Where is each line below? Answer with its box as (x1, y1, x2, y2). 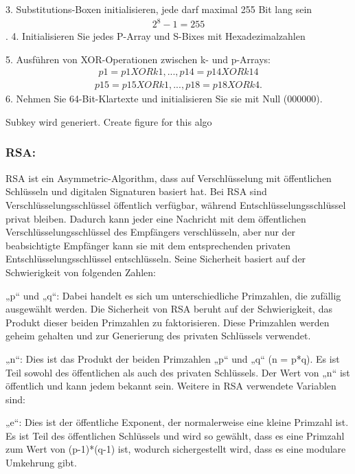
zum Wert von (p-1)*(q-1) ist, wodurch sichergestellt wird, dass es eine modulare (5, 442, 346, 456)
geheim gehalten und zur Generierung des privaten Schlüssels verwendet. (5, 328, 311, 343)
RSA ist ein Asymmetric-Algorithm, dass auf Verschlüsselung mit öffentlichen (5, 170, 332, 185)
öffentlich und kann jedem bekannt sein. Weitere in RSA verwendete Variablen (5, 379, 336, 393)
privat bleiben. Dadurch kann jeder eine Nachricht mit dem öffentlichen (5, 211, 306, 225)
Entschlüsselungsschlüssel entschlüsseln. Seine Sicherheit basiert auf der (5, 251, 306, 266)
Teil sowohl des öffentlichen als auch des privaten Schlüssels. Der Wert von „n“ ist (5, 365, 350, 379)
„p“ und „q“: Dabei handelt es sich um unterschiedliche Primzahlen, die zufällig (5, 288, 341, 302)
